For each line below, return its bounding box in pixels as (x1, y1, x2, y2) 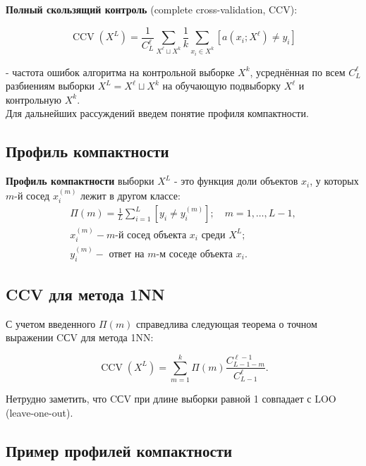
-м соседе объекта (156, 249, 233, 259)
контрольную (6, 92, 62, 106)
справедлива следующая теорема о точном (136, 316, 317, 331)
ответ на (109, 249, 145, 259)
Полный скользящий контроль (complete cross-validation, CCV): (6, 2, 298, 16)
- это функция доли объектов (173, 173, 298, 188)
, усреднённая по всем (250, 64, 346, 79)
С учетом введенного (6, 316, 96, 331)
